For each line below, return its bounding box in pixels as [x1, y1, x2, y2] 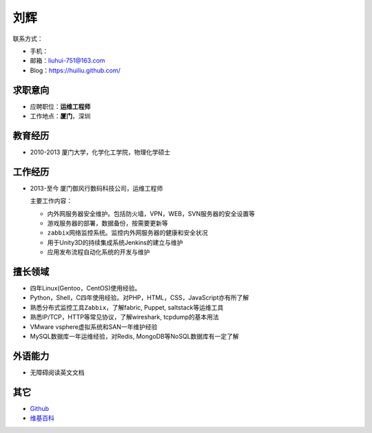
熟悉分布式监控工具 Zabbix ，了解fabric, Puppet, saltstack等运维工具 [30, 303, 224, 311]
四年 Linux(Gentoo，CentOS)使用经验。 [30, 284, 141, 293]
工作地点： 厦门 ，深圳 [30, 112, 91, 120]
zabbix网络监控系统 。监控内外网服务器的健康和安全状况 [47, 229, 208, 237]
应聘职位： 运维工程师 [30, 102, 91, 110]
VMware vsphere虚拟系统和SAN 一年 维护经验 [30, 322, 158, 330]
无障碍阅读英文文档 [30, 368, 85, 377]
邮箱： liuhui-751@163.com [30, 56, 105, 65]
